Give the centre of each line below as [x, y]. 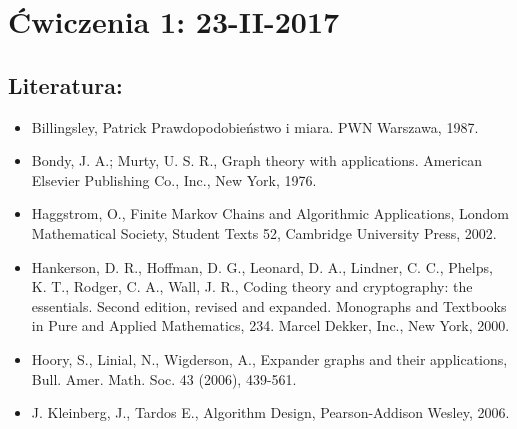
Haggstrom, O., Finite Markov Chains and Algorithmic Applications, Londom [270, 213]
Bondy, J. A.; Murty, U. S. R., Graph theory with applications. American [256, 160]
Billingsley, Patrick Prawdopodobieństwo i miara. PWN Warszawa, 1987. [255, 126]
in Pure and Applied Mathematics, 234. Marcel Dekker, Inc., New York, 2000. [270, 325]
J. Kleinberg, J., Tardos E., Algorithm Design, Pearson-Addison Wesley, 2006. [270, 412]
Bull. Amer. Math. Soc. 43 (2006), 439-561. [164, 378]
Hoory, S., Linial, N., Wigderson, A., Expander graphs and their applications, [269, 358]
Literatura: [65, 84]
